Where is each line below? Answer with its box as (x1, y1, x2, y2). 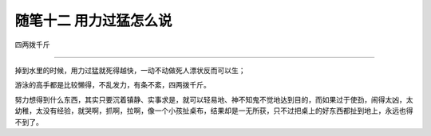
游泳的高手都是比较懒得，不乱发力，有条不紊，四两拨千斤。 (14, 80, 211, 90)
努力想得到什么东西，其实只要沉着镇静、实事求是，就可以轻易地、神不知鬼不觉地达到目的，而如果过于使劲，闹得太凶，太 (14, 95, 413, 104)
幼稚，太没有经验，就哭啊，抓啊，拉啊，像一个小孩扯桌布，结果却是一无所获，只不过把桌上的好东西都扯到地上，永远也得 (14, 106, 413, 115)
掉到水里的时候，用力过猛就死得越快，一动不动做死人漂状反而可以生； (14, 65, 246, 75)
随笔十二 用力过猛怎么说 (14, 12, 172, 29)
